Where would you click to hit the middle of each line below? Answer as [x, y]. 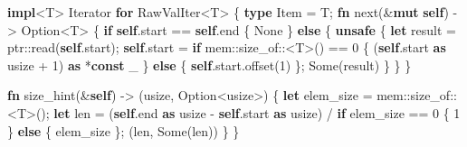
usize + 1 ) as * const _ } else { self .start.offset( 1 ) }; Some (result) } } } [210, 64]
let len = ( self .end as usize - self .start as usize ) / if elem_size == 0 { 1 [257, 112]
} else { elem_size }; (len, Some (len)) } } [124, 130]
